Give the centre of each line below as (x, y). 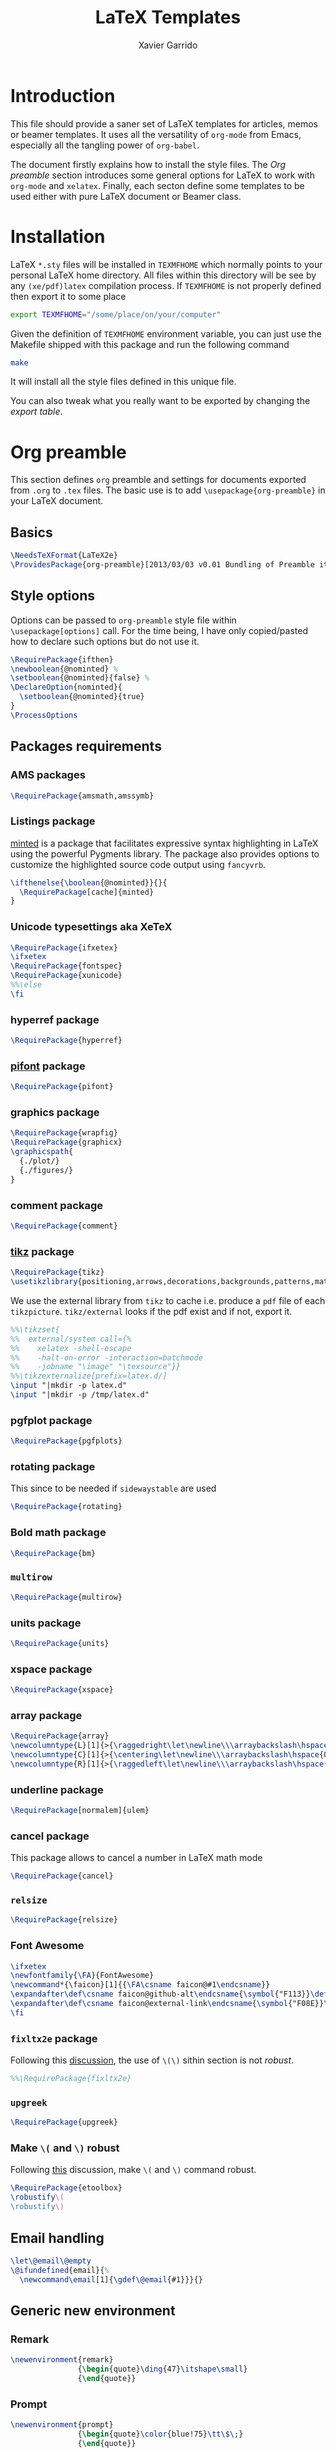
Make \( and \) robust (65, 2148)
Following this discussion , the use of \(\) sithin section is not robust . (152, 2060)
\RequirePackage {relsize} (64, 1920)
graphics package (55, 1113)
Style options (52, 596)
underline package (57, 1789)
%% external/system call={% (71, 1339)
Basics (31, 532)
